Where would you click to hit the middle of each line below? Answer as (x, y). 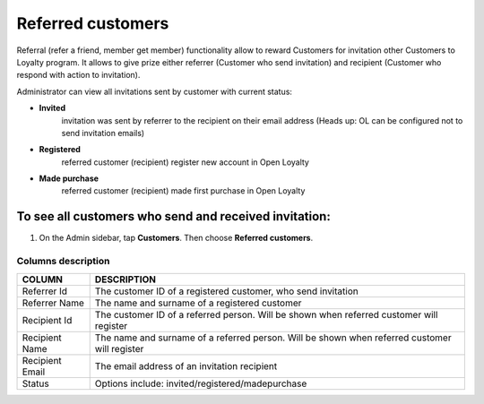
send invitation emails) (103, 133)
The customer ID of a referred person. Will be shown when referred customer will (266, 314)
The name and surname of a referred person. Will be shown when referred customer (273, 338)
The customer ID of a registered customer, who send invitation (226, 291)
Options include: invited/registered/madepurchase (201, 383)
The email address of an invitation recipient (186, 365)
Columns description (63, 262)
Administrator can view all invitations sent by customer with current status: (155, 91)
